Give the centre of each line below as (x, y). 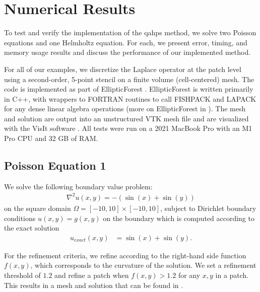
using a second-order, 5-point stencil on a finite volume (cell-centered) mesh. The (129, 79)
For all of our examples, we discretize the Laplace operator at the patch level (123, 69)
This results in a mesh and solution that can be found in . (94, 285)
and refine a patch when (92, 275)
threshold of (22, 275)
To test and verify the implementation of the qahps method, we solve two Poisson (130, 32)
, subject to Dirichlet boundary (208, 208)
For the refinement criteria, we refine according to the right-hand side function (125, 255)
